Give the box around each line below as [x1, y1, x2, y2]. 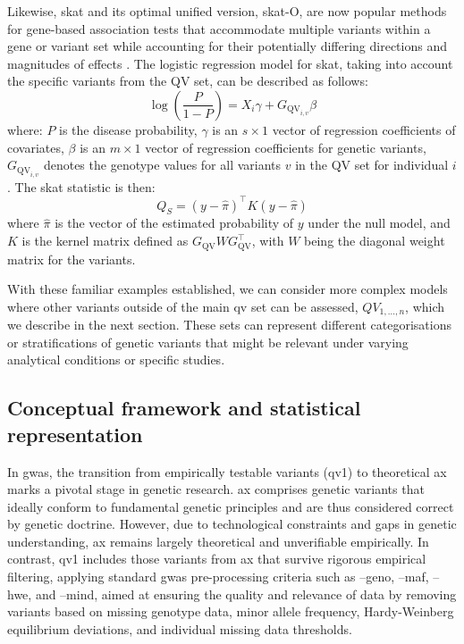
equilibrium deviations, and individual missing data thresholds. [7, 619, 352, 638]
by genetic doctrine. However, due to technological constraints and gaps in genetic [7, 514, 457, 533]
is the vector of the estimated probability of [55, 213, 294, 232]
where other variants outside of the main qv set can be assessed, [7, 297, 359, 315]
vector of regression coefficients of [272, 120, 456, 138]
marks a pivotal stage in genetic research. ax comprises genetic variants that [7, 480, 425, 498]
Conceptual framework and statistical [7, 394, 361, 422]
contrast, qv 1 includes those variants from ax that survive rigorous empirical [7, 549, 426, 568]
